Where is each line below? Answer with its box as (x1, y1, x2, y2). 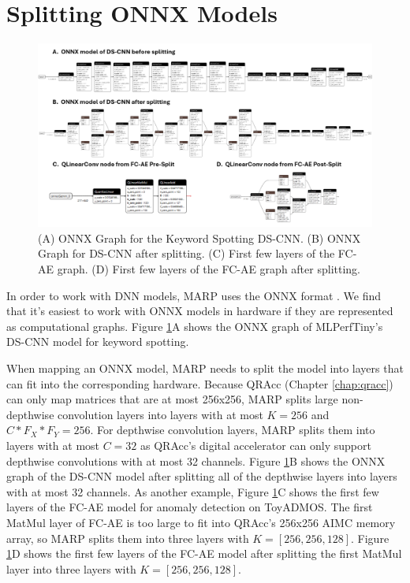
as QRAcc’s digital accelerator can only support (140, 436, 371, 453)
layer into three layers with (6, 560, 136, 577)
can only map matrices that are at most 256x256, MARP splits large (6, 391, 338, 407)
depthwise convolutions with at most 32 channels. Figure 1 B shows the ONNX (6, 452, 386, 469)
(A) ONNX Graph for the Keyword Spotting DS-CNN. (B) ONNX (38, 229, 361, 246)
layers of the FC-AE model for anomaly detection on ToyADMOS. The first (6, 499, 373, 515)
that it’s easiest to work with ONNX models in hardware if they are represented (6, 303, 393, 319)
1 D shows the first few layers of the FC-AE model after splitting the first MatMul (6, 545, 402, 562)
